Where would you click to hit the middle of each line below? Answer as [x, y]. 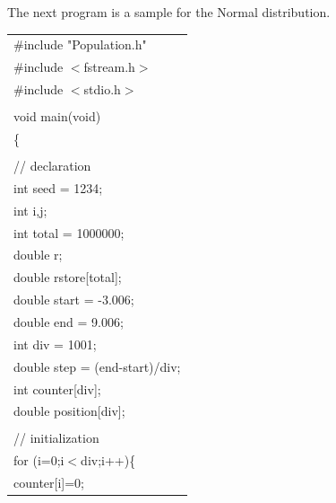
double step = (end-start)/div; [97, 366]
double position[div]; [69, 411]
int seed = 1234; [58, 187]
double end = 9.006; [69, 321]
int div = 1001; [55, 344]
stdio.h [102, 89]
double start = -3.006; [74, 300]
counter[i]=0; [49, 483]
